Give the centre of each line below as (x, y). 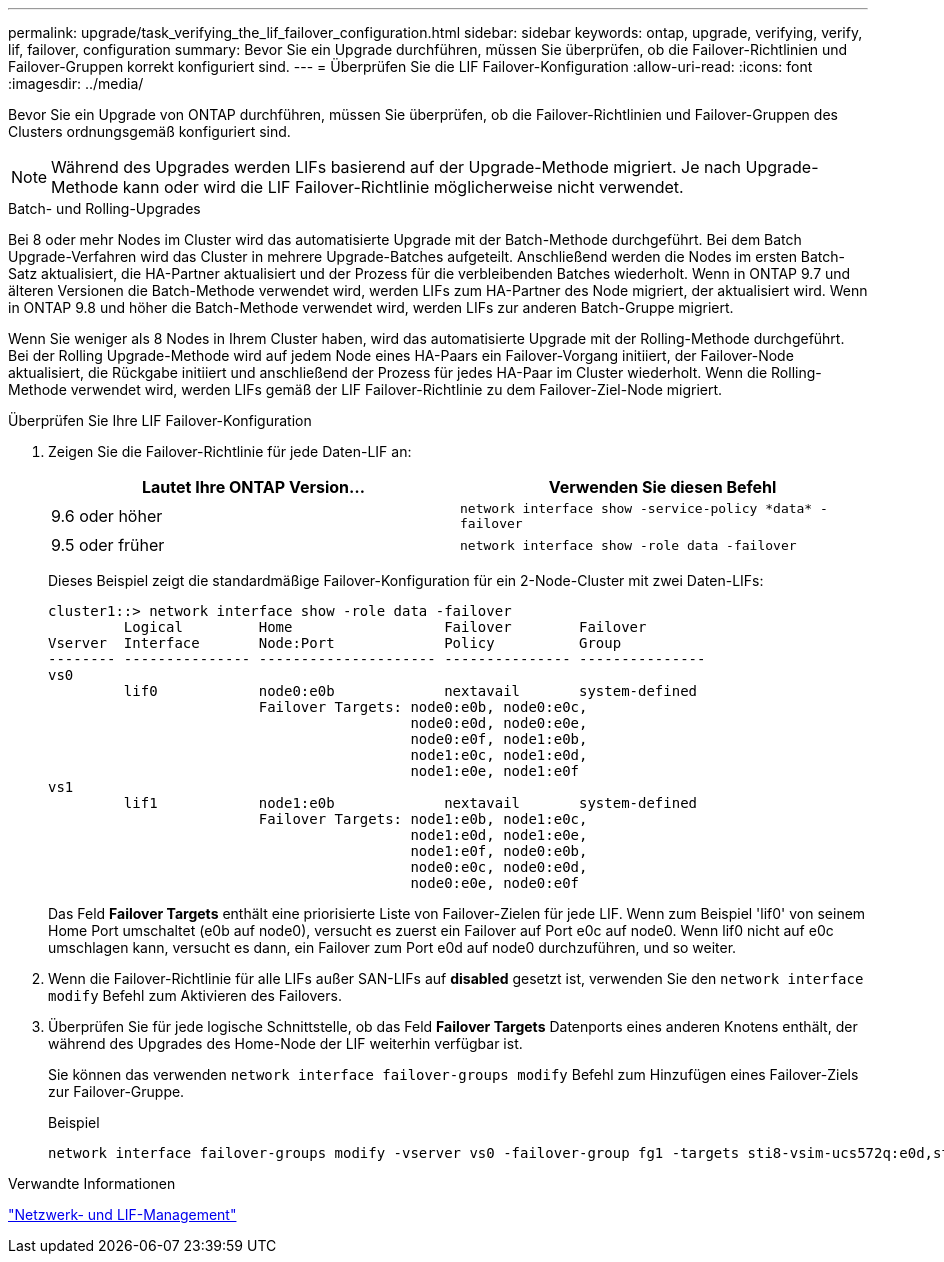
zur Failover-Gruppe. (116, 1091)
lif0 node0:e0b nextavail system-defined (410, 691)
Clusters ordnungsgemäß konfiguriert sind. (149, 131)
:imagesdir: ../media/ (76, 83)
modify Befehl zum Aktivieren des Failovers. (195, 995)
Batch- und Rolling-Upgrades (104, 208)
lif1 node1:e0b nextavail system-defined (410, 803)
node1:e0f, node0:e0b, (499, 851)
